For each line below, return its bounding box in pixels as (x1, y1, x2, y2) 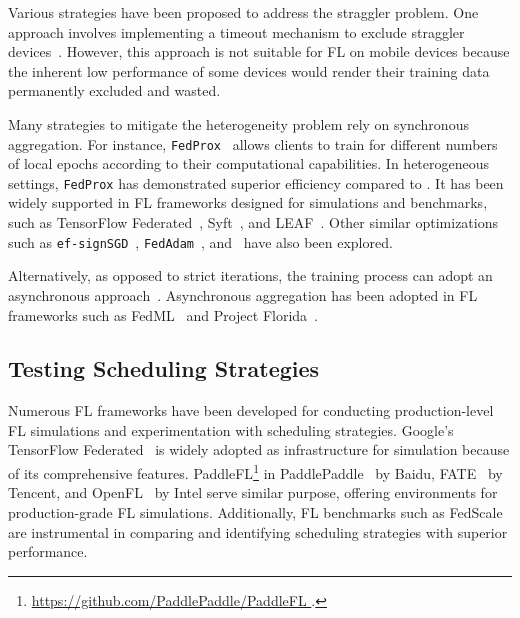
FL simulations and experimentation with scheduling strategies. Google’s (8, 419, 454, 440)
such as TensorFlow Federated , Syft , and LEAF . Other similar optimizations (8, 212, 499, 233)
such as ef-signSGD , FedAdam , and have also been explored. (8, 231, 393, 252)
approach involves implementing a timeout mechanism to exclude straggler (8, 21, 465, 42)
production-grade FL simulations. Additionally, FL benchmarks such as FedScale (8, 501, 503, 522)
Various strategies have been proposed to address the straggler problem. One (8, 2, 479, 22)
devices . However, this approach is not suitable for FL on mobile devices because (8, 41, 510, 62)
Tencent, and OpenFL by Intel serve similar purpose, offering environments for (8, 482, 498, 503)
